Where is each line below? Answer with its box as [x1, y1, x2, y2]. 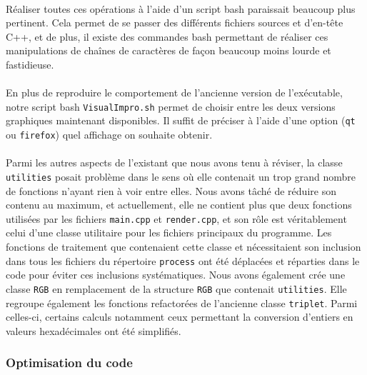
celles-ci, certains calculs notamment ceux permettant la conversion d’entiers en [6, 309, 353, 324]
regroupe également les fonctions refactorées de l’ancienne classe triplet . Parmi [6, 295, 358, 310]
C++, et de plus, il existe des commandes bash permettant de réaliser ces [6, 29, 328, 44]
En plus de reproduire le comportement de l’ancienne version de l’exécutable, [6, 85, 343, 100]
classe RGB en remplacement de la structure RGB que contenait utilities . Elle [6, 281, 347, 296]
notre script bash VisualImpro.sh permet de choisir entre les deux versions [6, 99, 336, 114]
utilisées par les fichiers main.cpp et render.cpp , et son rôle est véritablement [6, 211, 347, 226]
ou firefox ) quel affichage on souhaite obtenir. [6, 127, 213, 142]
